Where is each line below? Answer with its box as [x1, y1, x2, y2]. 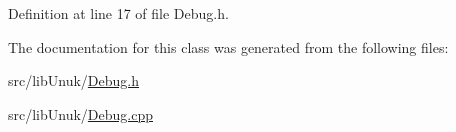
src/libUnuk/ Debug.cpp [8, 103, 154, 124]
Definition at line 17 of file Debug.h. [8, 3, 229, 23]
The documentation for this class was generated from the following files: [8, 36, 449, 57]
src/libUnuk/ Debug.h [8, 70, 140, 91]
